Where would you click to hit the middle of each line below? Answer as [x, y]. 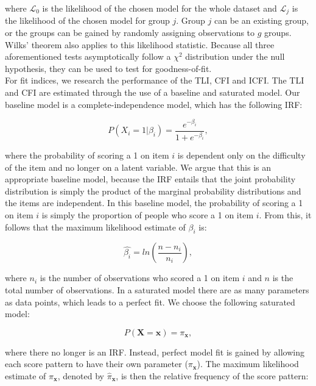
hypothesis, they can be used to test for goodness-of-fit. [108, 68]
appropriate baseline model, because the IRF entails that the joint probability [150, 179]
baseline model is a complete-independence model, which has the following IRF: [154, 104]
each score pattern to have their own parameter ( [97, 364]
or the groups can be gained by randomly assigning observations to [130, 33]
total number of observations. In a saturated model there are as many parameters [157, 289]
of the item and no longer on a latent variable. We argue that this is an [138, 167]
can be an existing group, [262, 20]
